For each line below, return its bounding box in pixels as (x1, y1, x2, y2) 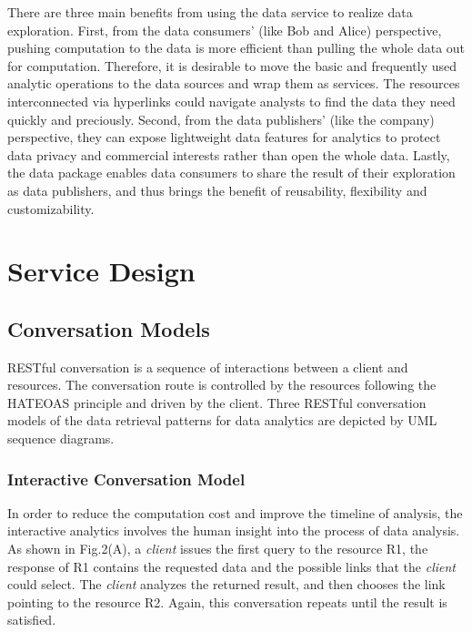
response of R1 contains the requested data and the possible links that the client (7, 556, 456, 576)
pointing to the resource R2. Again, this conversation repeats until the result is (7, 592, 447, 611)
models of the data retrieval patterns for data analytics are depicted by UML (7, 411, 437, 430)
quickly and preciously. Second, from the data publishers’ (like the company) (7, 109, 435, 128)
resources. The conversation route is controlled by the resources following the (7, 375, 437, 394)
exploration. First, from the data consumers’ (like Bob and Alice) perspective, (7, 20, 442, 39)
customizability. (7, 199, 95, 218)
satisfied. (7, 610, 56, 629)
